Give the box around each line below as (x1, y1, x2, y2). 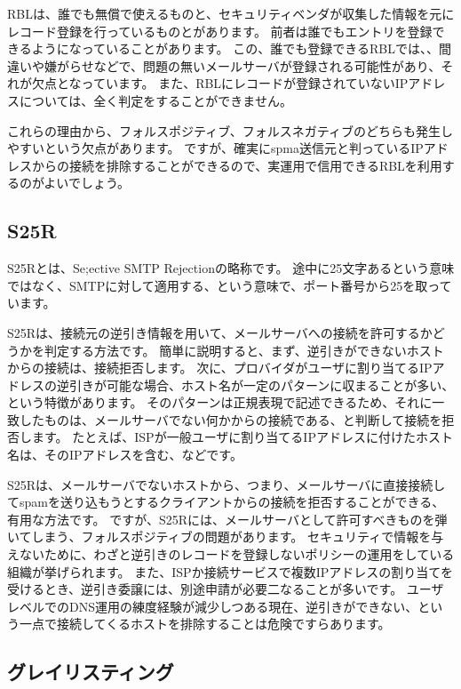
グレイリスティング (7, 658, 174, 685)
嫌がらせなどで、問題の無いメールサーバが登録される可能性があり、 (44, 56, 441, 75)
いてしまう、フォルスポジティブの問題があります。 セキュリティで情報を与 (7, 527, 444, 546)
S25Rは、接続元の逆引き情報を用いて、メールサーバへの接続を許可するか (7, 323, 433, 341)
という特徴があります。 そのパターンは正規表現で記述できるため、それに (7, 393, 433, 412)
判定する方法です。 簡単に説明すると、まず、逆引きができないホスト (44, 340, 444, 359)
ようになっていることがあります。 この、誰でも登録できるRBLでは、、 (31, 39, 439, 58)
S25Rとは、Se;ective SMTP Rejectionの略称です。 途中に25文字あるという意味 (7, 259, 455, 277)
